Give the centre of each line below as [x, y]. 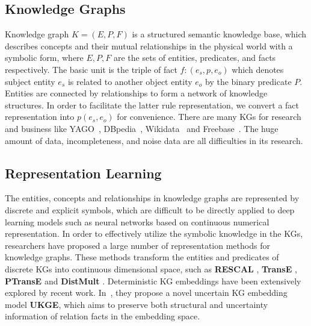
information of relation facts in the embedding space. [103, 316]
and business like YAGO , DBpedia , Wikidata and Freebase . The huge [142, 128]
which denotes [258, 69]
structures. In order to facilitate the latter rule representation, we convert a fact [152, 105]
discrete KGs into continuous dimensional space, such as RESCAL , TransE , [151, 268]
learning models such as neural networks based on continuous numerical [137, 221]
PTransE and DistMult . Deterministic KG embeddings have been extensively [153, 281]
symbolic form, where [44, 58]
